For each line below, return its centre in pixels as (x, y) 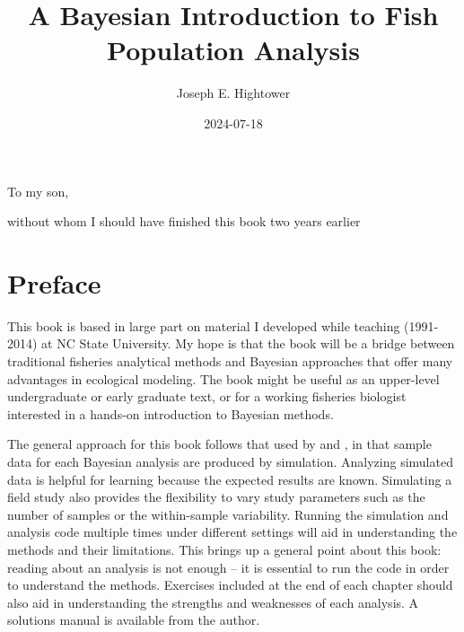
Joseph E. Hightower (233, 93)
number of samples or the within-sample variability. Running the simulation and (228, 514)
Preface (54, 282)
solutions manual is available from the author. (134, 620)
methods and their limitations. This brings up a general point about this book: (224, 549)
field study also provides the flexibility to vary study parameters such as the (216, 497)
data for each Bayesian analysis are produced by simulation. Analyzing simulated (230, 461)
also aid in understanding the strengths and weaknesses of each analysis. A (213, 602)
